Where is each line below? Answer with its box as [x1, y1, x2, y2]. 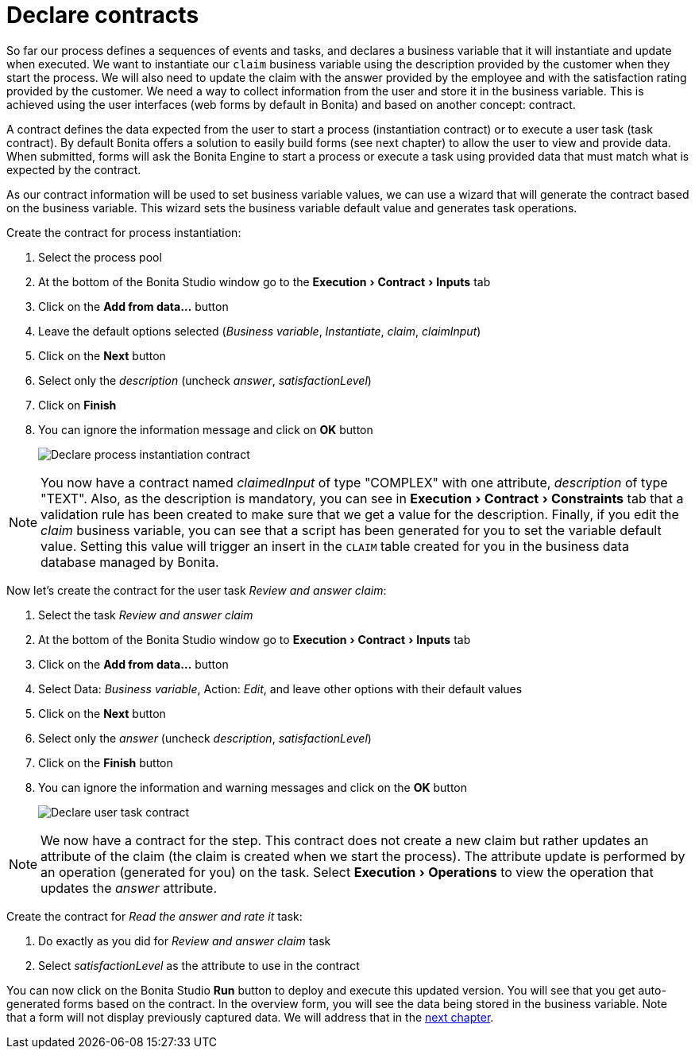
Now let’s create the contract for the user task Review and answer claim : [6, 583, 387, 597]
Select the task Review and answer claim [38, 607, 253, 622]
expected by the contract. [6, 162, 141, 176]
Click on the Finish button [38, 755, 173, 770]
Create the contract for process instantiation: [6, 225, 241, 239]
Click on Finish [38, 398, 117, 412]
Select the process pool [38, 250, 162, 264]
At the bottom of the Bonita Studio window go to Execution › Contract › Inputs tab [38, 632, 471, 646]
